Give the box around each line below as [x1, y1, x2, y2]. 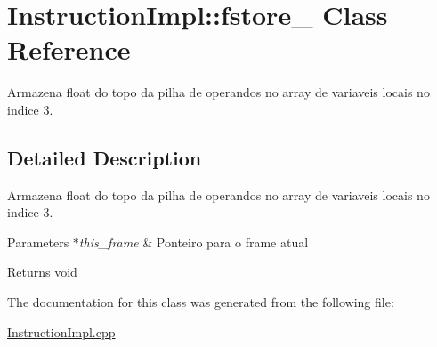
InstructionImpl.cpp [7, 322, 116, 341]
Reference [7, 31, 131, 68]
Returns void [7, 262, 77, 281]
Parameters [7, 232, 69, 251]
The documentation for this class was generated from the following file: [7, 293, 394, 311]
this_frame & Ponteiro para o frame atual [78, 232, 309, 251]
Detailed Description [7, 143, 202, 171]
